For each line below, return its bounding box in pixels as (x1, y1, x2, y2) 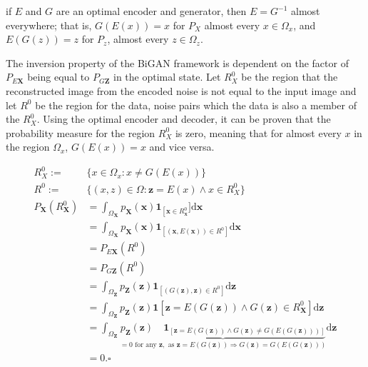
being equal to (27, 69, 90, 84)
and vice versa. (149, 139, 215, 154)
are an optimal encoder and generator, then (56, 4, 247, 18)
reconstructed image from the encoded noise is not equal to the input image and (6, 83, 357, 98)
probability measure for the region (6, 125, 155, 140)
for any (135, 341, 157, 349)
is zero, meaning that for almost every (175, 125, 342, 140)
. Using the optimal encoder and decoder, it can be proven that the (36, 111, 331, 126)
